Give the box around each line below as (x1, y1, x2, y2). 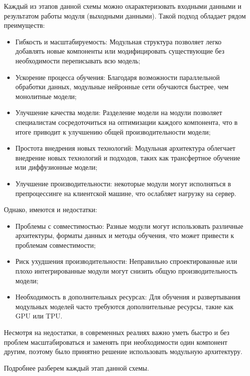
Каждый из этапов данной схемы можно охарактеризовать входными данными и (4, 1, 242, 11)
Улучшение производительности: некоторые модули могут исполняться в (15, 178, 231, 188)
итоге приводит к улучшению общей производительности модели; (15, 126, 211, 137)
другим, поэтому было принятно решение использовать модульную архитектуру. (4, 346, 243, 356)
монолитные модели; (15, 91, 77, 101)
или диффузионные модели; (15, 162, 98, 172)
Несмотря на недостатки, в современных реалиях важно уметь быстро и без (4, 327, 230, 337)
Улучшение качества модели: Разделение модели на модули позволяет (15, 107, 222, 118)
